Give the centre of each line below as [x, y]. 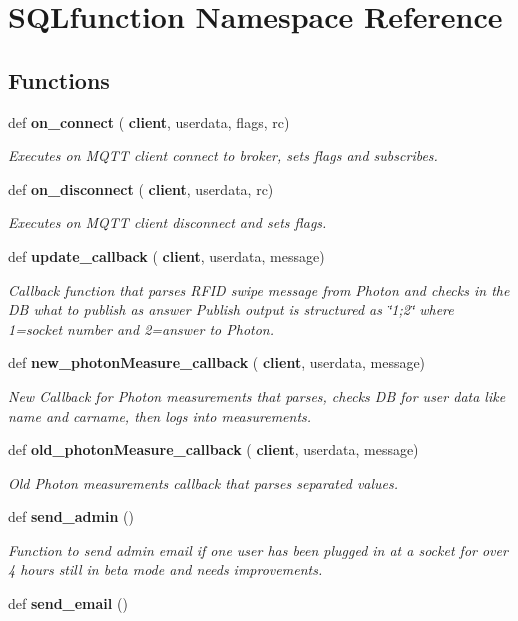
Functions [59, 79]
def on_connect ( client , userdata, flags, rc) [149, 121]
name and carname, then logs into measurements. [160, 415]
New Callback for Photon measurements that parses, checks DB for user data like [257, 395]
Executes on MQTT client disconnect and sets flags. [167, 222]
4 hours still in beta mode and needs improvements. [165, 569]
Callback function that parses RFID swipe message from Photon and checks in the [259, 289]
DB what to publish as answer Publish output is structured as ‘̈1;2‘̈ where [231, 309]
